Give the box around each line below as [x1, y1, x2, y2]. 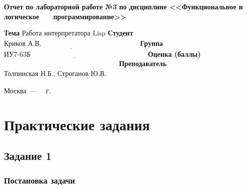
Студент [107, 28, 133, 38]
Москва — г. [4, 85, 51, 96]
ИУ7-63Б [4, 51, 31, 58]
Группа [140, 38, 163, 48]
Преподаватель [119, 58, 167, 69]
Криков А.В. [4, 40, 42, 48]
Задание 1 [4, 148, 52, 163]
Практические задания [4, 114, 150, 134]
